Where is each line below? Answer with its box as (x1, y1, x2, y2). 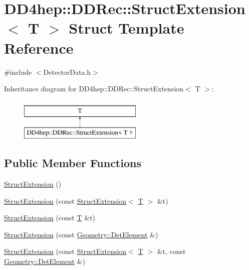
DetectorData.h (43, 66, 91, 77)
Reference (4, 37, 74, 58)
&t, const (157, 246, 186, 256)
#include (4, 66, 32, 77)
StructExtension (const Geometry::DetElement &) (4, 229, 158, 239)
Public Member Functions (4, 155, 141, 171)
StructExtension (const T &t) (4, 212, 96, 223)
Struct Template (69, 18, 184, 38)
